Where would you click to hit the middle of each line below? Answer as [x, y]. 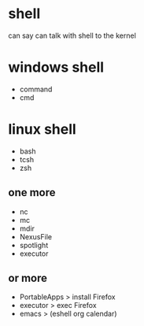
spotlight [34, 245]
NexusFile [36, 236]
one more [32, 193]
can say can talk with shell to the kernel [72, 35]
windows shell [56, 67]
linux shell [42, 130]
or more [28, 278]
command [36, 89]
